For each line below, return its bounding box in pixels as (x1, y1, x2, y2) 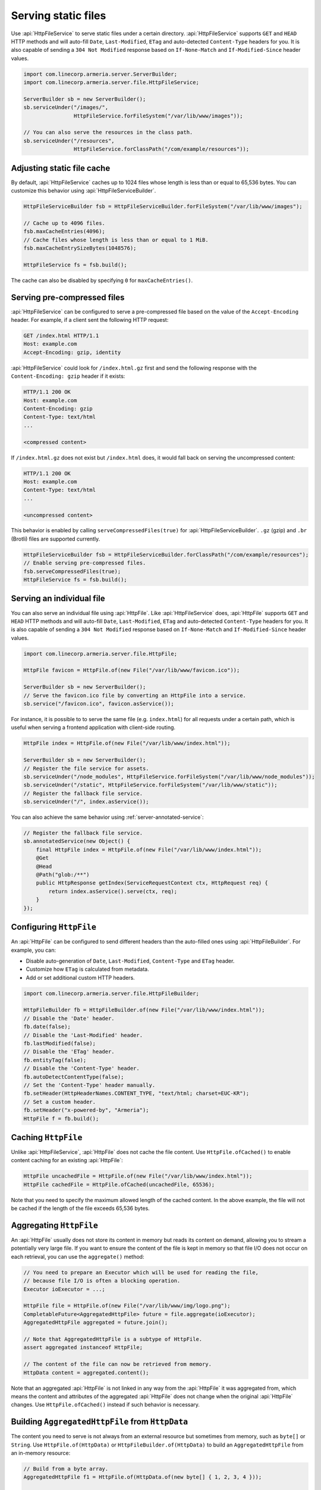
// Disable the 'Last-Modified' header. (23, 1032, 143, 1038)
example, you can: (11, 946, 56, 954)
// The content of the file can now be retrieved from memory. (23, 1361, 212, 1368)
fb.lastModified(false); (23, 1040, 96, 1047)
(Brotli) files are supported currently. (11, 535, 100, 542)
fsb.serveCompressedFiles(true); (23, 568, 121, 575)
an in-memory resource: (11, 1449, 71, 1457)
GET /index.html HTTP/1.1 (23, 333, 99, 339)
